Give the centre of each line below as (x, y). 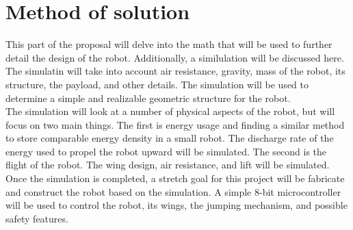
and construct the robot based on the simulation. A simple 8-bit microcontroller (173, 191)
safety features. (37, 218)
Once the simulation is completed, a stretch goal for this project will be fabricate (175, 178)
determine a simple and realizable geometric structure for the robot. (148, 98)
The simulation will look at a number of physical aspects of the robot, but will (170, 111)
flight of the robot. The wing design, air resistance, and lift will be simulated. (168, 165)
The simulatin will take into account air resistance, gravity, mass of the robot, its (175, 71)
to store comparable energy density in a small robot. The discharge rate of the (170, 138)
